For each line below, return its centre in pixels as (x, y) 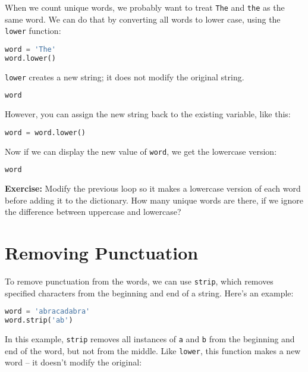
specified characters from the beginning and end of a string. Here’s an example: (149, 293)
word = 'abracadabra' (48, 312)
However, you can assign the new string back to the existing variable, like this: (148, 114)
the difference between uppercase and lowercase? (93, 212)
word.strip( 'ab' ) (39, 321)
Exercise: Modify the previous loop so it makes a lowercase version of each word (153, 188)
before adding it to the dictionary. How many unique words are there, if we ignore (154, 200)
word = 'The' (30, 49)
